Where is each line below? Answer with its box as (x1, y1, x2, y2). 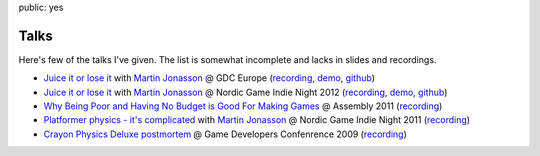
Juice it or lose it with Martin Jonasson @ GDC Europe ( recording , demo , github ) (43, 72, 375, 84)
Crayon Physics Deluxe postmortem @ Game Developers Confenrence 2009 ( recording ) (43, 128, 407, 140)
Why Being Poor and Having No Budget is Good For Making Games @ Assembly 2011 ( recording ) (43, 100, 443, 112)
